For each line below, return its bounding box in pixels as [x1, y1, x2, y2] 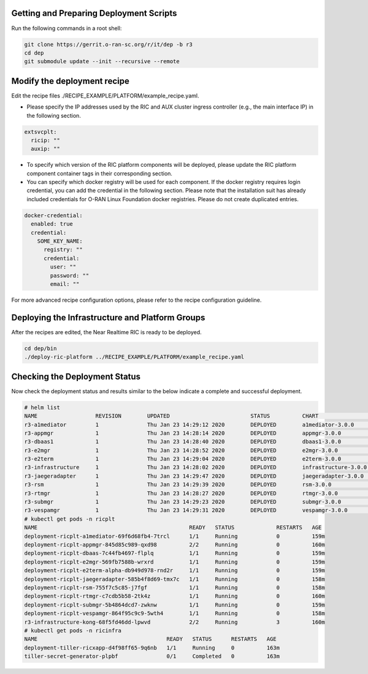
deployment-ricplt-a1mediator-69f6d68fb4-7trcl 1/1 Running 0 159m [24, 532, 325, 540]
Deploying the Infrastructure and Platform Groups [11, 312, 205, 323]
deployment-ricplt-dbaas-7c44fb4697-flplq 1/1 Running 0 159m [24, 550, 325, 557]
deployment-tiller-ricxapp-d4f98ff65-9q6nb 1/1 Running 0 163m [24, 644, 280, 651]
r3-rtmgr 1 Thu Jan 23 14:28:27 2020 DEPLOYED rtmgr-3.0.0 [24, 489, 339, 497]
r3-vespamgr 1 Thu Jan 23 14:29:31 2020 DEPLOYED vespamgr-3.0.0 [24, 507, 348, 514]
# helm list [24, 404, 61, 411]
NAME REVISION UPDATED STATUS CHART [24, 413, 319, 419]
